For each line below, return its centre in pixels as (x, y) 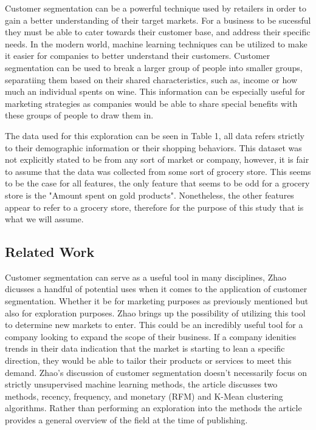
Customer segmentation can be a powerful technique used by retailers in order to (156, 8)
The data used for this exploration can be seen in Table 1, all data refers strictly (155, 135)
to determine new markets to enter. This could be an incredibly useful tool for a (154, 325)
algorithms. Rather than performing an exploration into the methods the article (153, 408)
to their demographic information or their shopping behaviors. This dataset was (153, 147)
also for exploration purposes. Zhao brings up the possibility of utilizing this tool (155, 312)
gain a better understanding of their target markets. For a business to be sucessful (158, 20)
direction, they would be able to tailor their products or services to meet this (148, 360)
